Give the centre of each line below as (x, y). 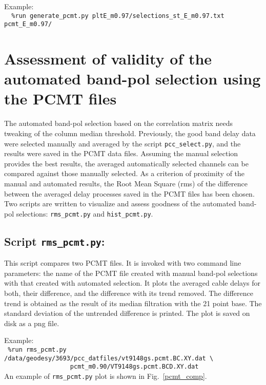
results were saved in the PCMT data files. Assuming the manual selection (121, 153)
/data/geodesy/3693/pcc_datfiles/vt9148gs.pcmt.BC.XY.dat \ (109, 358)
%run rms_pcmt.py (37, 350)
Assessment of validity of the (108, 59)
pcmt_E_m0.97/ (28, 24)
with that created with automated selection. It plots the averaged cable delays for (132, 283)
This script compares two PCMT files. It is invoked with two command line (123, 263)
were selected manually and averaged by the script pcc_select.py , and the (122, 143)
